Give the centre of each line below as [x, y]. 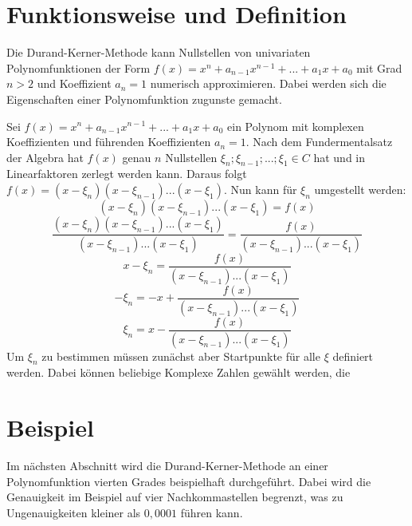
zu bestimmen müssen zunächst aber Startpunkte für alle [181, 356]
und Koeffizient [74, 83]
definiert [353, 356]
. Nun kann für [260, 190]
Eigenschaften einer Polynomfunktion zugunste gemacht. [144, 99]
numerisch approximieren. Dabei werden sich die [268, 83]
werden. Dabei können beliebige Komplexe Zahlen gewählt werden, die [179, 372]
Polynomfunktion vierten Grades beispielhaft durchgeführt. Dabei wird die [189, 481]
